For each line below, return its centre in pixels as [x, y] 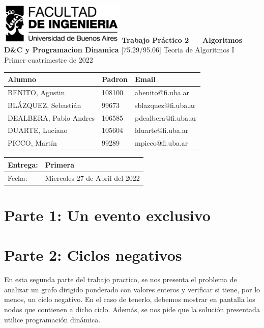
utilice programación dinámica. [52, 319]
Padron [115, 79]
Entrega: [23, 164]
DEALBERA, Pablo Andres [51, 117]
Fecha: [18, 177]
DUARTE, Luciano [38, 130]
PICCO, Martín [32, 143]
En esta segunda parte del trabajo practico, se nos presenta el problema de [121, 279]
